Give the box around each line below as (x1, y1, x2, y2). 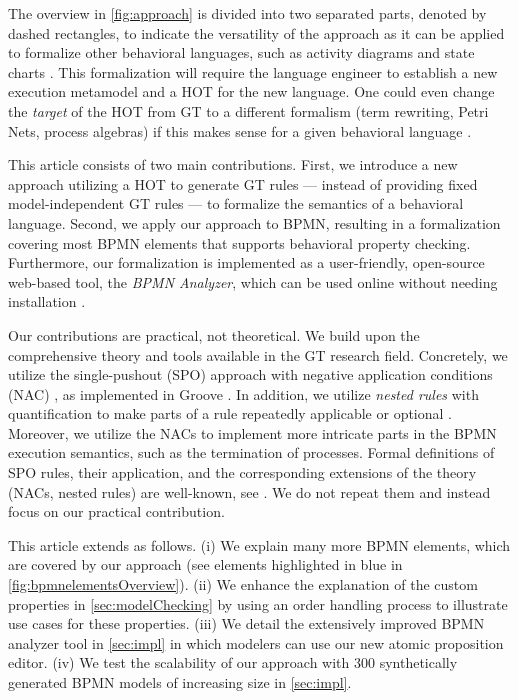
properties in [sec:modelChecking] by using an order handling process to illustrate (8, 593, 508, 614)
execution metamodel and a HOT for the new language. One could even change (8, 81, 495, 102)
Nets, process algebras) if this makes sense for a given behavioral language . (8, 120, 472, 141)
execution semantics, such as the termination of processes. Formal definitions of (8, 442, 495, 463)
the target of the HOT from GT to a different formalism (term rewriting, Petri (8, 100, 489, 121)
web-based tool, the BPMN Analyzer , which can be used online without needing (8, 271, 498, 292)
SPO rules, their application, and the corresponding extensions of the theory (8, 462, 477, 483)
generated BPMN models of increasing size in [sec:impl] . (8, 672, 352, 692)
